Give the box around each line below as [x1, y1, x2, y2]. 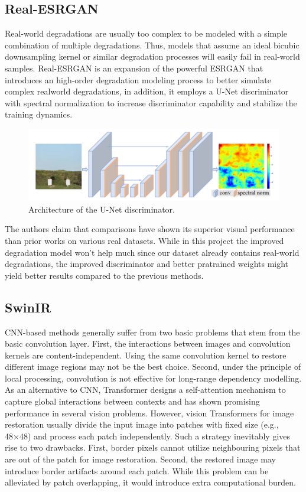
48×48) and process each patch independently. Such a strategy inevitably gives [5, 429, 291, 442]
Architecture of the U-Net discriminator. [28, 203, 175, 215]
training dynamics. [5, 108, 73, 120]
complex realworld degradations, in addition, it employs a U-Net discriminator [5, 85, 289, 97]
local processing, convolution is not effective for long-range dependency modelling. [5, 372, 302, 384]
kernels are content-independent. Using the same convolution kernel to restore [5, 348, 287, 361]
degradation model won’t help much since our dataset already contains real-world [5, 246, 300, 258]
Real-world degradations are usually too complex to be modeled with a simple [5, 27, 288, 40]
